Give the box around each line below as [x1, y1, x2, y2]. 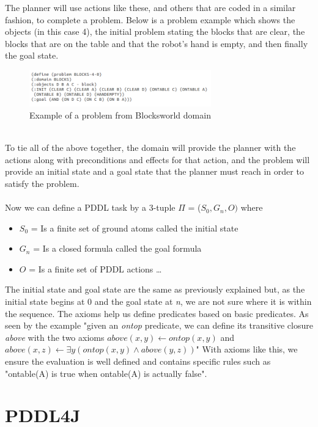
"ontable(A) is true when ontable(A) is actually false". [5, 367, 207, 379]
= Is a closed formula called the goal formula [33, 242, 202, 255]
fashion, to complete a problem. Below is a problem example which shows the [5, 13, 295, 26]
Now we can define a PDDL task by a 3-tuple [5, 201, 176, 214]
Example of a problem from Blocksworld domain [29, 108, 211, 121]
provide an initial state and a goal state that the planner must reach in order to [5, 165, 304, 178]
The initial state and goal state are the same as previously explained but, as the [5, 283, 305, 296]
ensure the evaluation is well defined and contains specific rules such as [5, 355, 271, 368]
